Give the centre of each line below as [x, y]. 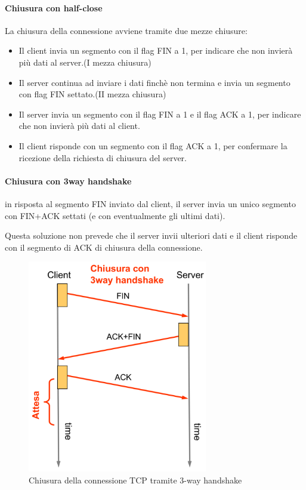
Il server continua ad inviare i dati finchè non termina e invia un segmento [154, 82]
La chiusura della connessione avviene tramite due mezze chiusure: [126, 30]
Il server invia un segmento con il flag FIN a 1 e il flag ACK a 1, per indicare [160, 114]
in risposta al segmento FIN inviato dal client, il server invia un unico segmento [150, 203]
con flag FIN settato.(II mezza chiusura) [92, 94]
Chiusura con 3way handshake [68, 181]
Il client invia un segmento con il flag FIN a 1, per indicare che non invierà [156, 50]
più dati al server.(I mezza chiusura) [85, 62]
